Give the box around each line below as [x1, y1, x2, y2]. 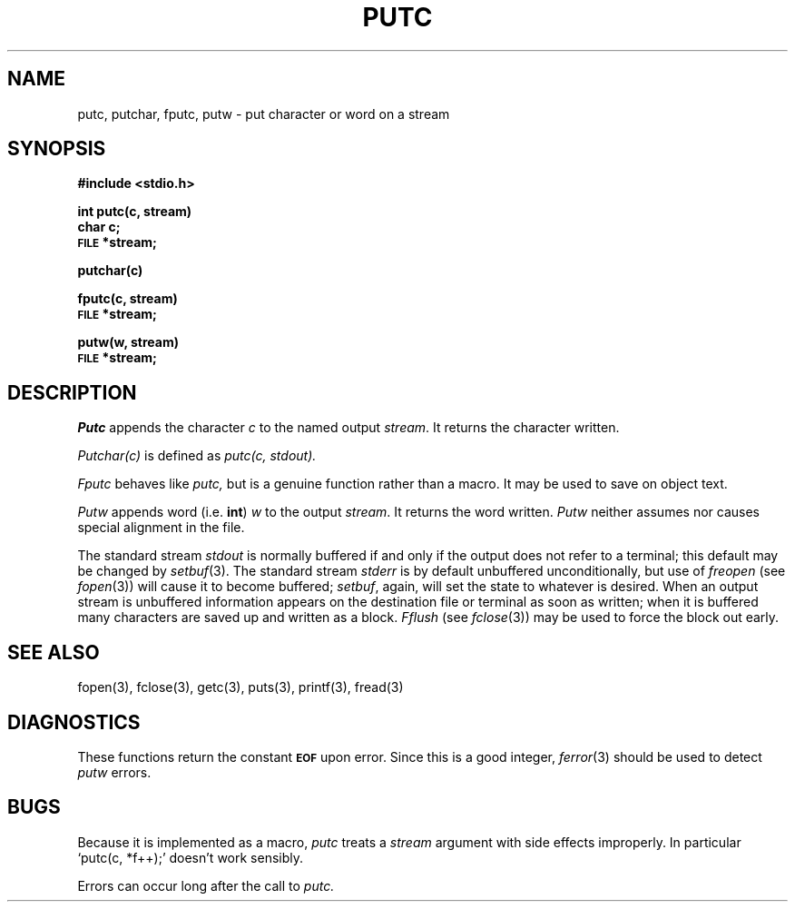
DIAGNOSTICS [7, 710, 141, 734]
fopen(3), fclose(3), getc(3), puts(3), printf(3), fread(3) [77, 679, 404, 696]
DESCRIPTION [7, 380, 137, 404]
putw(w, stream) [77, 334, 179, 351]
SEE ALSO [7, 640, 100, 664]
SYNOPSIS [7, 137, 106, 161]
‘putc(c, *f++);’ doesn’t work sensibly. [77, 849, 304, 865]
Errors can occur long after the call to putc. [77, 877, 335, 894]
